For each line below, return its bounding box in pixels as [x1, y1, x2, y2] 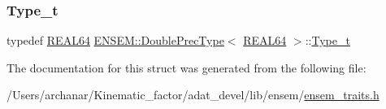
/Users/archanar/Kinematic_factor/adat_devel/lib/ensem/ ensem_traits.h [7, 86, 379, 103]
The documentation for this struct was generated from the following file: [7, 59, 366, 76]
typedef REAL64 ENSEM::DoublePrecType [7, 32, 224, 49]
